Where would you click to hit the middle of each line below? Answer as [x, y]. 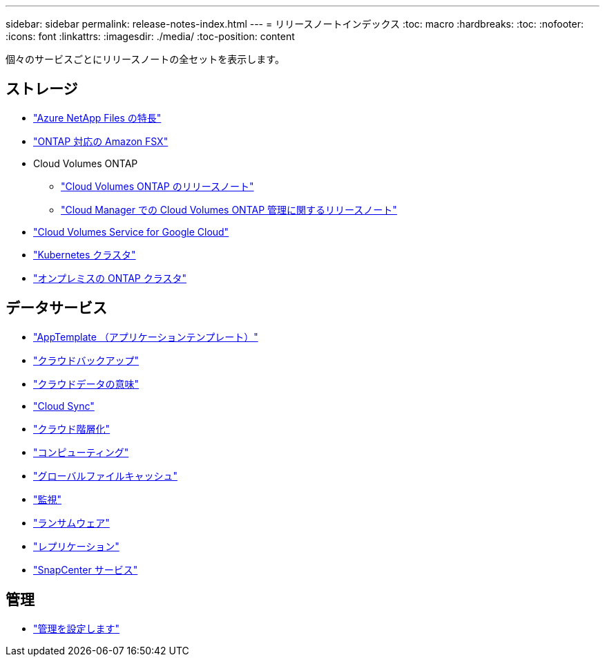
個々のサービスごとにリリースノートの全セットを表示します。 [145, 59]
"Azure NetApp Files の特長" [97, 117]
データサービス [56, 308]
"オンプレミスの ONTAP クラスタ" [110, 278]
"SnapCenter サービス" [86, 569]
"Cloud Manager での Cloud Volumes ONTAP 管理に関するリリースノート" [229, 209]
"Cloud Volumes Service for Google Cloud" [131, 231]
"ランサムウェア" [71, 522]
